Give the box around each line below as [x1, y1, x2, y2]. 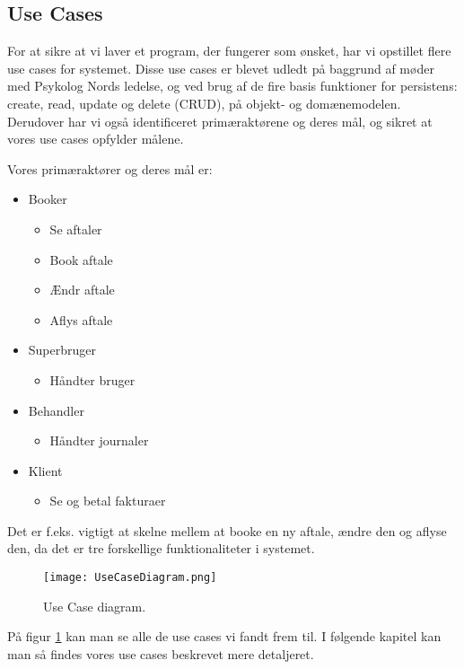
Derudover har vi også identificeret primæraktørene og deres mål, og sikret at [7, 111, 433, 130]
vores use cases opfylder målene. [7, 129, 184, 148]
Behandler [28, 401, 84, 419]
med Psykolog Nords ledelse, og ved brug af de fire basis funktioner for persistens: [7, 76, 458, 95]
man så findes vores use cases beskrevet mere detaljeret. [7, 644, 314, 663]
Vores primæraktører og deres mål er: [7, 159, 213, 178]
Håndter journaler [49, 431, 149, 450]
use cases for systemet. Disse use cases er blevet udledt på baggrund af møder [7, 58, 434, 77]
